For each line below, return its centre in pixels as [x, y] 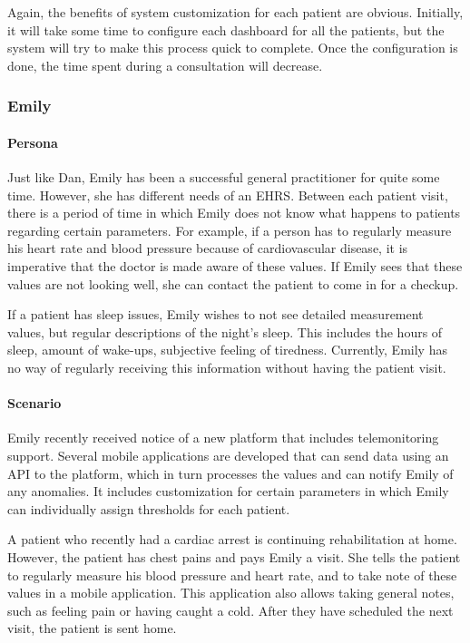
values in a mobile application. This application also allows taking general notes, [231, 593]
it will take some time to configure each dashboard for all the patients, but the [226, 29]
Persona [33, 142]
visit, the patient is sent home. [92, 628]
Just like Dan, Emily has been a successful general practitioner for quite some [224, 177]
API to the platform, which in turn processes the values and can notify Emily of [230, 473]
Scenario [34, 403]
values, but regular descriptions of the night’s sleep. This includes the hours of [225, 331]
